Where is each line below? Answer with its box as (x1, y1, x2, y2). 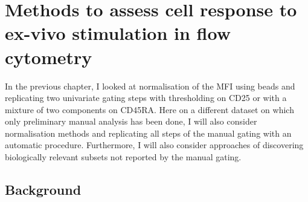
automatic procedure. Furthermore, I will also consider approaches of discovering (5, 138, 304, 151)
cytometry (5, 44, 92, 69)
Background (5, 180, 82, 199)
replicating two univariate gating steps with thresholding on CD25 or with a (5, 91, 287, 104)
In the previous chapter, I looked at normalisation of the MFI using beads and (5, 79, 295, 92)
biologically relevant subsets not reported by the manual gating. (5, 151, 242, 163)
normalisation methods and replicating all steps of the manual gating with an (5, 126, 292, 139)
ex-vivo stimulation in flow (5, 21, 231, 45)
